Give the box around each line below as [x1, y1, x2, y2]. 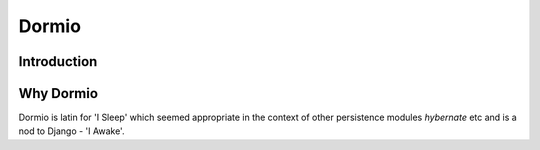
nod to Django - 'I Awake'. [18, 125, 125, 137]
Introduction [18, 53, 98, 70]
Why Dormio [18, 85, 99, 102]
